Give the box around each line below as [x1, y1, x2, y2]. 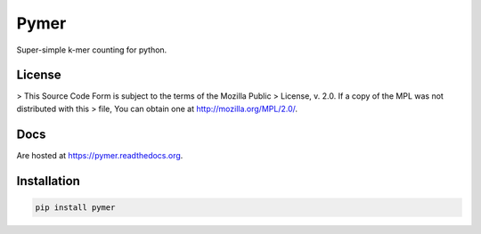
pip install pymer [35, 202, 116, 213]
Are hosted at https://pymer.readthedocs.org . [16, 149, 183, 160]
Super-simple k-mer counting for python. [16, 44, 167, 55]
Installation [16, 173, 80, 189]
